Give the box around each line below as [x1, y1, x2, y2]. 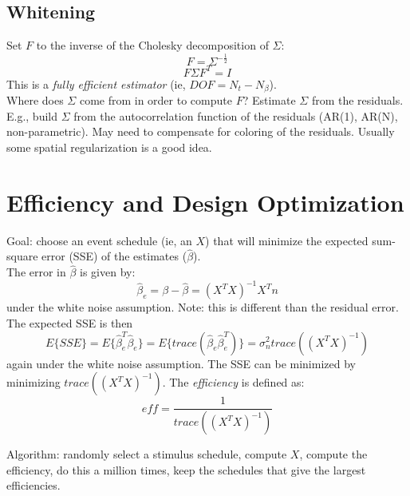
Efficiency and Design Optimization [6, 185, 404, 218]
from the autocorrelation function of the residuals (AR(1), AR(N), [73, 107, 398, 124]
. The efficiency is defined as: [162, 374, 305, 391]
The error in [6, 264, 66, 280]
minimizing [6, 374, 61, 391]
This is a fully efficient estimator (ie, [6, 75, 186, 92]
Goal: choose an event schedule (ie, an [6, 232, 192, 248]
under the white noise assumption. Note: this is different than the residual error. [6, 299, 399, 315]
